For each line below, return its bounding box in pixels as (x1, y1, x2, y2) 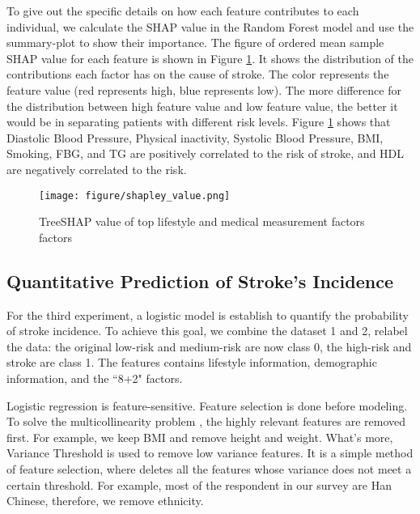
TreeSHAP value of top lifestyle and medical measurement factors (39, 213, 365, 230)
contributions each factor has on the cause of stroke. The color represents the (6, 66, 389, 83)
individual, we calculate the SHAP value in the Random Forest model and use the (6, 18, 414, 35)
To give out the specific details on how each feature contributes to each (6, 2, 359, 19)
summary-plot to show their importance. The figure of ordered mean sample (6, 34, 384, 51)
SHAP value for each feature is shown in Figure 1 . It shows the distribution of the (6, 49, 414, 66)
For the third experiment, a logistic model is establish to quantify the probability (6, 306, 409, 323)
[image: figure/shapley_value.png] (39, 189, 231, 202)
